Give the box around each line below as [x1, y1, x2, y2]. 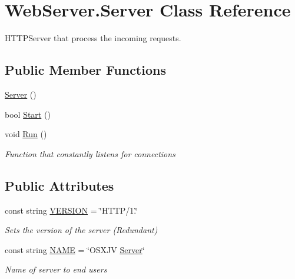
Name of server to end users [5, 263, 107, 275]
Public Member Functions [5, 61, 166, 79]
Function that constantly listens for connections [5, 147, 175, 160]
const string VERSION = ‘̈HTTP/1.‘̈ [5, 204, 138, 216]
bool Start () [5, 108, 51, 120]
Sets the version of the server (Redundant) [5, 224, 158, 236]
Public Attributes [5, 176, 114, 194]
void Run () [5, 128, 47, 140]
